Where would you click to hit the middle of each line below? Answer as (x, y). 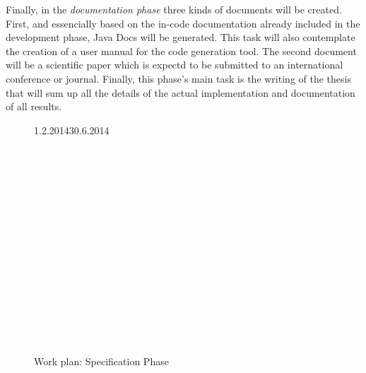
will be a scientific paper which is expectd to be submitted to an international (175, 65)
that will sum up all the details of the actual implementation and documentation (181, 92)
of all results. (34, 106)
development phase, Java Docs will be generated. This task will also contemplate (181, 37)
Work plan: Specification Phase (101, 361)
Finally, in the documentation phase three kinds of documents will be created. (174, 9)
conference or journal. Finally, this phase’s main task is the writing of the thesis (178, 78)
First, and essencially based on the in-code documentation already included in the (183, 23)
